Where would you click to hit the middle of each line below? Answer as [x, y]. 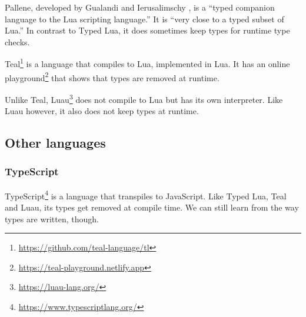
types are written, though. [52, 218]
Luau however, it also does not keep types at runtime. [102, 111]
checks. [17, 41]
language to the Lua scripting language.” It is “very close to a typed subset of [144, 19]
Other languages [55, 143]
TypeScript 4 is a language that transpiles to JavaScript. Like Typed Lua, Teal [146, 195]
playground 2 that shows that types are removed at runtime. [112, 76]
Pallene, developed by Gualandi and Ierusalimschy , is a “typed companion [140, 7]
